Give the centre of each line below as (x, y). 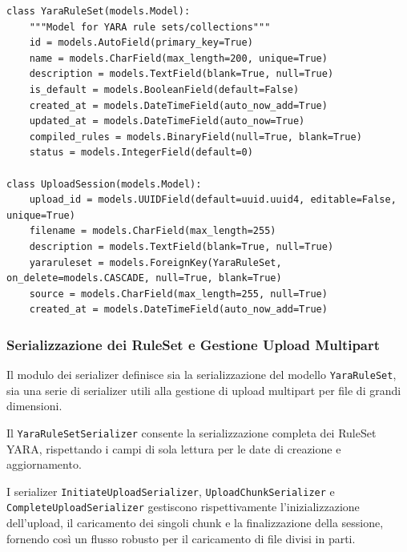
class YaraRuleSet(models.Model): (99, 11)
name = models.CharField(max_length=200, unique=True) (178, 58)
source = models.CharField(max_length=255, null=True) (178, 294)
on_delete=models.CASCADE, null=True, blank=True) (144, 278)
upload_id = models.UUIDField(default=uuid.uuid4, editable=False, (213, 200)
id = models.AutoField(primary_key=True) (141, 43)
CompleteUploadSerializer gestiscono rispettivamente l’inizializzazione (183, 507)
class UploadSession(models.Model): (104, 184)
